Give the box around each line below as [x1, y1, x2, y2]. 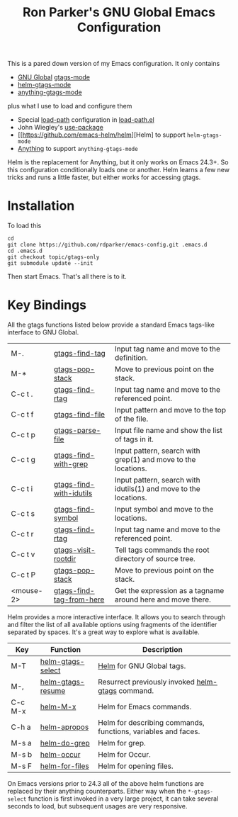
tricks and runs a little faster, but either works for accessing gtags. [7, 173, 201, 181]
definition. [114, 353, 149, 363]
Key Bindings [7, 297, 87, 313]
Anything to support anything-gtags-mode [17, 145, 138, 153]
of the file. [114, 414, 149, 424]
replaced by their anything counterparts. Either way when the [7, 787, 186, 796]
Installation [7, 198, 75, 214]
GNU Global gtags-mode [17, 73, 91, 81]
